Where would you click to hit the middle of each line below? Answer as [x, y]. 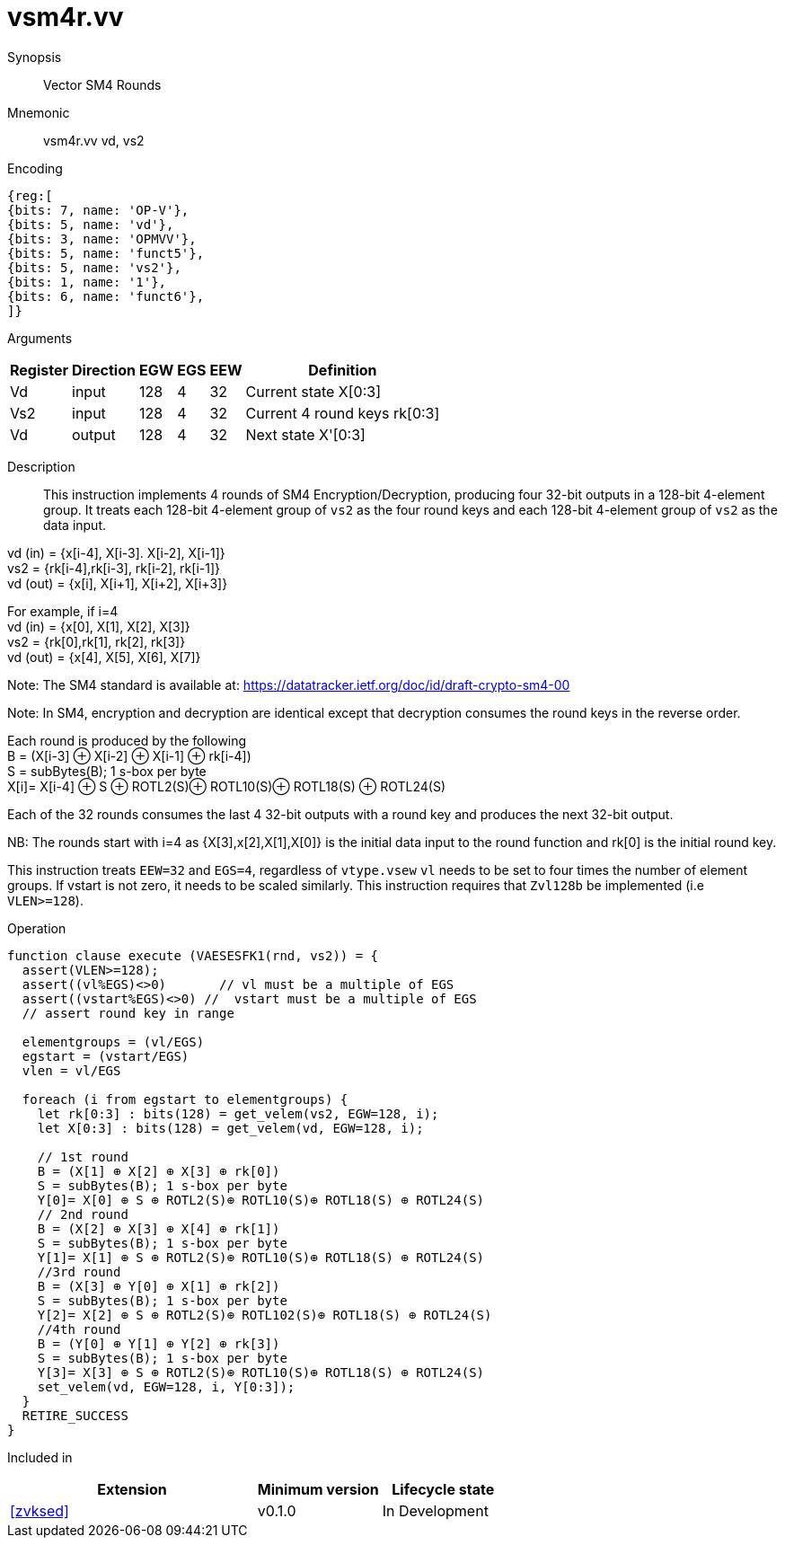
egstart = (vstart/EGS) [106, 1056]
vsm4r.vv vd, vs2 [94, 140]
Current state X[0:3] [313, 391]
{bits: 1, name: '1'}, [87, 282]
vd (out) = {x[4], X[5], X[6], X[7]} [104, 657]
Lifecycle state [443, 1489]
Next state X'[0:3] [305, 434]
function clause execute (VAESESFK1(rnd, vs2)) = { [193, 955]
